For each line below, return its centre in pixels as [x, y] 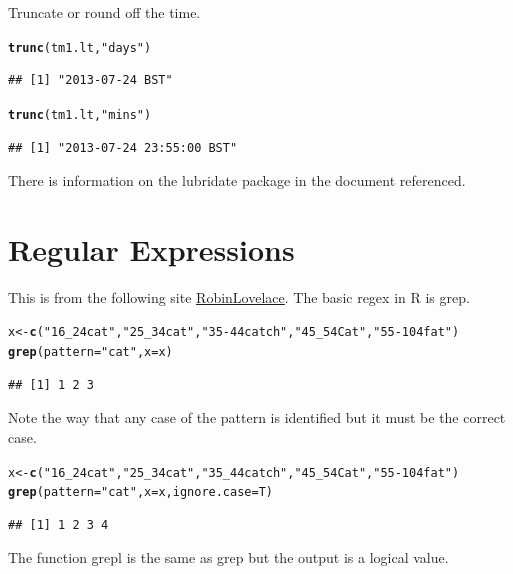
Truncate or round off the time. [104, 12]
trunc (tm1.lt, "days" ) [80, 47]
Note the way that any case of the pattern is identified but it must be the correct [257, 417]
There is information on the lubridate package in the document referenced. [237, 180]
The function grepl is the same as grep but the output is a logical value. [228, 557]
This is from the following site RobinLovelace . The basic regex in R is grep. [239, 296]
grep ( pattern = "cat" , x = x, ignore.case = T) [140, 492]
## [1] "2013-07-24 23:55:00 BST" [123, 147]
